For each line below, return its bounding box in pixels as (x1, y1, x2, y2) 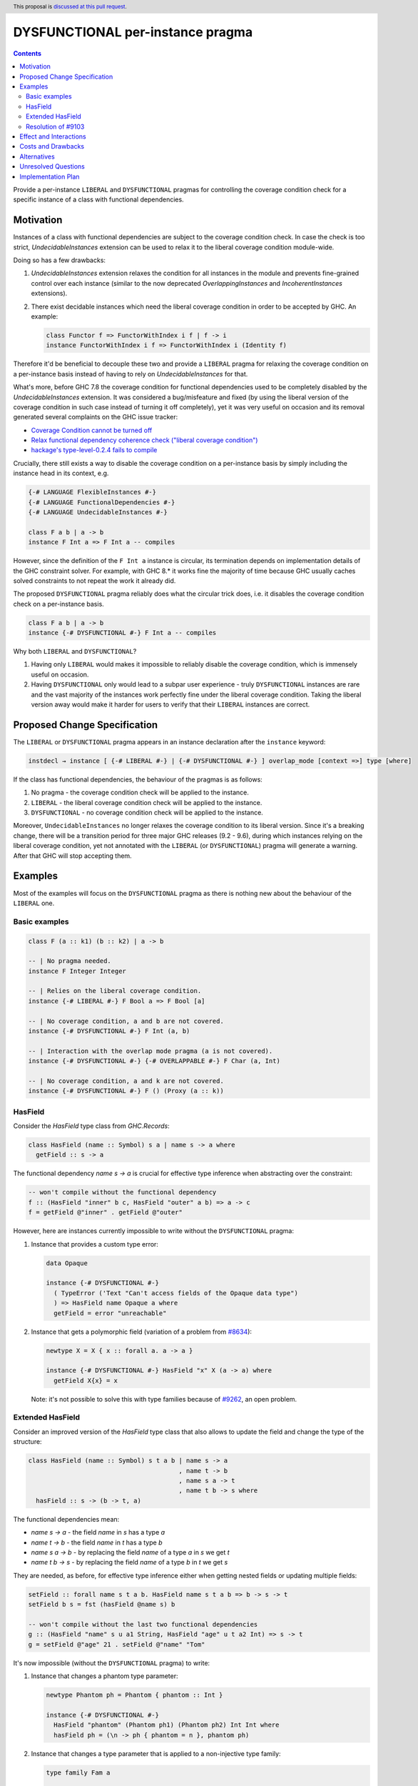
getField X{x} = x (53, 1376, 118, 1385)
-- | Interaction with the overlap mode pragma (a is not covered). (28, 1047, 273, 1055)
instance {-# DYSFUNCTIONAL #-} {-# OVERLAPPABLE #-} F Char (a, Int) (28, 1057, 281, 1065)
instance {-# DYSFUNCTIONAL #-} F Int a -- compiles (28, 629, 217, 637)
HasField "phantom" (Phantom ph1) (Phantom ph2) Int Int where (53, 1721, 280, 1729)
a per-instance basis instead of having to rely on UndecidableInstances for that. (13, 369, 248, 378)
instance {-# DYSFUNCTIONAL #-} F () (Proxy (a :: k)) (28, 1087, 224, 1095)
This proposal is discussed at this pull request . (13, 3, 128, 10)
